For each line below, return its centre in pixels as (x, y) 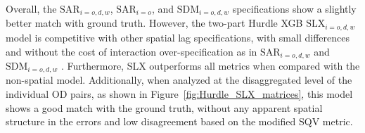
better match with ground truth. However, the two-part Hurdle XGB (154, 23)
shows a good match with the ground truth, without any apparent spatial (164, 107)
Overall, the (31, 8)
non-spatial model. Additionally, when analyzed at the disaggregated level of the (179, 80)
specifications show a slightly (294, 8)
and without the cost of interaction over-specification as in (132, 51)
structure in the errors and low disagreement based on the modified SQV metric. (179, 121)
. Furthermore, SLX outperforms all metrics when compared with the (211, 65)
